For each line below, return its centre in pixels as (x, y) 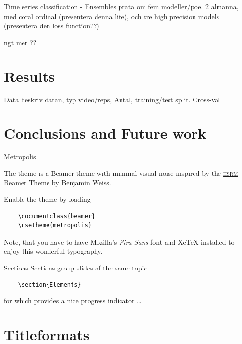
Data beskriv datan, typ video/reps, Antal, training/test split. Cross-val (112, 99)
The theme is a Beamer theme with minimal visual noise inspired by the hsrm (121, 173)
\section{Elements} (49, 284)
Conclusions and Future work (105, 133)
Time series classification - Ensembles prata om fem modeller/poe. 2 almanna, (121, 6)
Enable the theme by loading (47, 199)
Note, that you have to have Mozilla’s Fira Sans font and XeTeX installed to (119, 241)
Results (29, 76)
